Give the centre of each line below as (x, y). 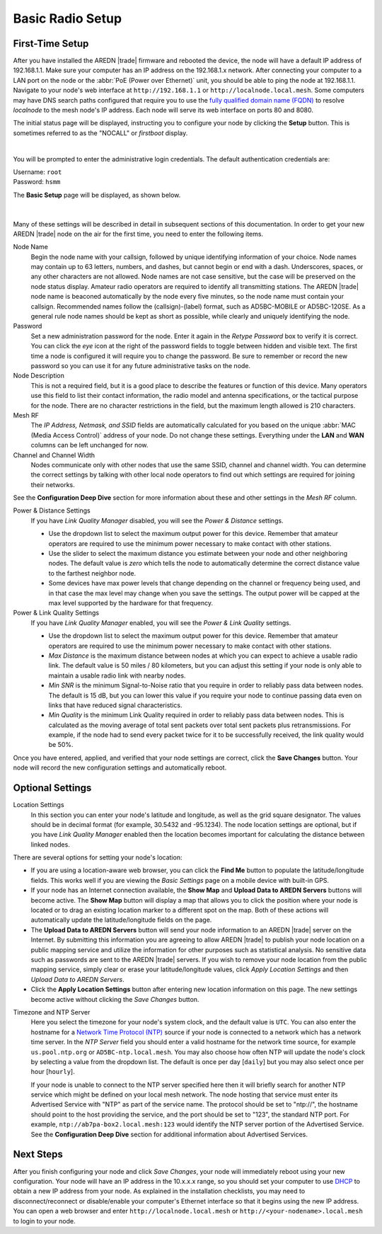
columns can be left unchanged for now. (89, 445)
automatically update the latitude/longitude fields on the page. (121, 920)
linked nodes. (50, 844)
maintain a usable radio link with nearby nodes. (117, 675)
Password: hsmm (37, 182)
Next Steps (38, 1154)
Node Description (39, 376)
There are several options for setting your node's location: (98, 857)
